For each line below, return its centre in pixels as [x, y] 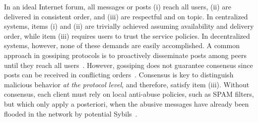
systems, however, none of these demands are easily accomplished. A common [122, 45]
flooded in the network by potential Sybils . [71, 113]
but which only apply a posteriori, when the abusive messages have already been [127, 103]
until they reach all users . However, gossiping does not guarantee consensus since [129, 65]
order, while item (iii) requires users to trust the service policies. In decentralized [127, 35]
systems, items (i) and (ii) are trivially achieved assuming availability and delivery [129, 26]
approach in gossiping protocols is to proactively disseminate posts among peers [125, 55]
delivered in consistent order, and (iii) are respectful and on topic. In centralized [126, 16]
